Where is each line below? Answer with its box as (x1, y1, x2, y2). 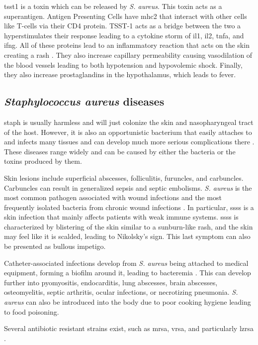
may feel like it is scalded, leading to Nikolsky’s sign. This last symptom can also (4, 231, 251, 241)
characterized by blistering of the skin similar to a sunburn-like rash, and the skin (4, 221, 253, 231)
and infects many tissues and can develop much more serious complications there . (4, 136, 255, 147)
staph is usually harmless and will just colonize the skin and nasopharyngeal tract (4, 116, 254, 127)
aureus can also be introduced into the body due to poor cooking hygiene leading (4, 297, 251, 307)
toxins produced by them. (4, 156, 82, 166)
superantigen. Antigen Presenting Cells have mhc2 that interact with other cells (4, 10, 247, 21)
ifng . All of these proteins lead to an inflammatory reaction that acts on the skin (4, 40, 250, 50)
